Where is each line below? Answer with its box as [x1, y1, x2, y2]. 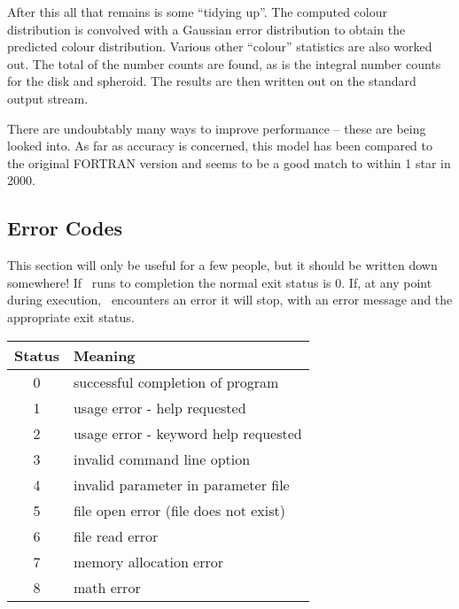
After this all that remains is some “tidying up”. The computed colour [7, 3, 387, 20]
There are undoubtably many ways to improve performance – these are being [7, 119, 426, 137]
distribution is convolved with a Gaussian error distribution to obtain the [7, 19, 406, 38]
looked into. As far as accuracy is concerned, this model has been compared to [7, 136, 433, 155]
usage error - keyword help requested [73, 422, 302, 443]
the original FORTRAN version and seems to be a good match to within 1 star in [7, 153, 451, 172]
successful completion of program [73, 371, 279, 392]
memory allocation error [73, 551, 224, 572]
